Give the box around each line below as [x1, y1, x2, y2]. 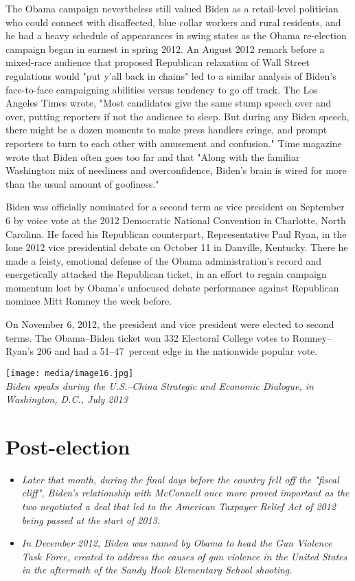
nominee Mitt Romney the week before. [5, 294, 172, 308]
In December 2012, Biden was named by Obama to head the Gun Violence [21, 536, 332, 550]
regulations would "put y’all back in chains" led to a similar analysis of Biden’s [5, 68, 336, 83]
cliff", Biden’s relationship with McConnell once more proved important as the [21, 485, 350, 500]
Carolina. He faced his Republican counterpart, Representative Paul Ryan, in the [5, 226, 347, 241]
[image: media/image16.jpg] [5, 368, 134, 378]
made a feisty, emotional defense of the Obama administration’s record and [5, 253, 322, 267]
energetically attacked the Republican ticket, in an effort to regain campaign [5, 267, 327, 281]
